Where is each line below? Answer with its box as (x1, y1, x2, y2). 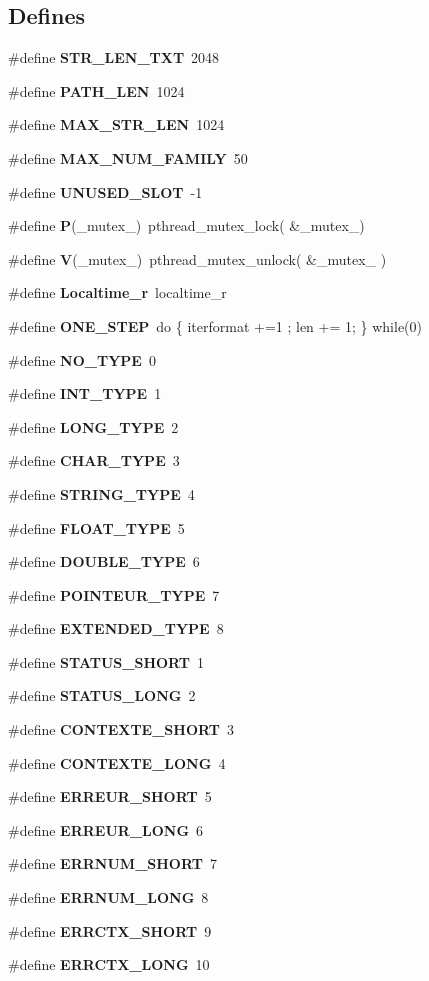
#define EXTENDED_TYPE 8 (8, 618, 224, 639)
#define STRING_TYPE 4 (8, 483, 195, 504)
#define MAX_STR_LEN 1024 (8, 114, 225, 135)
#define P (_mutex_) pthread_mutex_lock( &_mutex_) (8, 215, 365, 236)
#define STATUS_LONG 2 (8, 685, 196, 706)
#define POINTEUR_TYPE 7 (8, 584, 220, 605)
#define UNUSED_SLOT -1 (8, 181, 203, 202)
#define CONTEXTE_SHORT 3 (8, 719, 234, 740)
